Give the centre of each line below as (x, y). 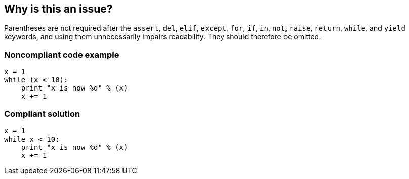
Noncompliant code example (62, 54)
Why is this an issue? (58, 9)
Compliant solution (42, 114)
